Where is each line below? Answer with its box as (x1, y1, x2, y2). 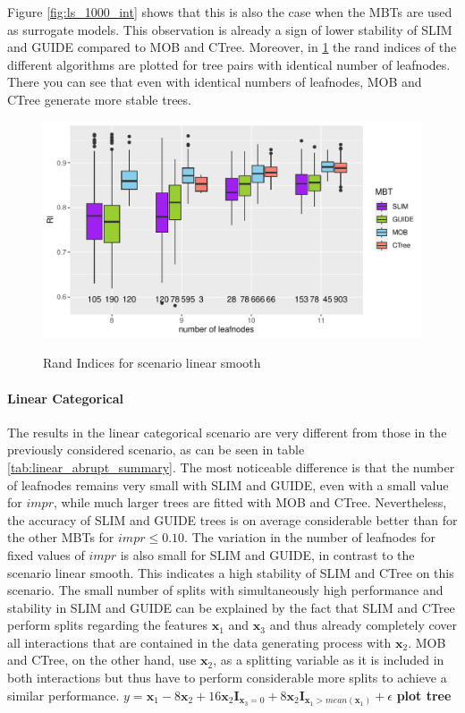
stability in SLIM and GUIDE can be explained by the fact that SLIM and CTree (7, 598, 455, 616)
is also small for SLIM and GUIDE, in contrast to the (120, 545, 415, 564)
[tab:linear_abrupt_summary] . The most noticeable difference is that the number (7, 457, 455, 476)
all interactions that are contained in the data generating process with (7, 632, 392, 651)
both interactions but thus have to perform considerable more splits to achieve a (7, 668, 447, 687)
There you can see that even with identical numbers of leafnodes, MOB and (7, 72, 422, 91)
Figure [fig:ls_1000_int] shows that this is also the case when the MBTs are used (7, 3, 452, 21)
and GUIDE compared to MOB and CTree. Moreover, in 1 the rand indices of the (7, 38, 457, 56)
